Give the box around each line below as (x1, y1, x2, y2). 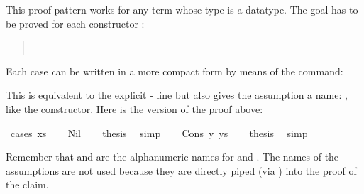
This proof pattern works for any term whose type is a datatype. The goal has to (6, 2, 358, 16)
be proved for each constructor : (6, 16, 145, 31)
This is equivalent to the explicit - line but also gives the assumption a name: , (6, 87, 348, 102)
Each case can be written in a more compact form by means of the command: (6, 63, 343, 78)
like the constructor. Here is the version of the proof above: (6, 101, 263, 116)
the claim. (6, 177, 49, 192)
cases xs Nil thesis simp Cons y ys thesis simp (10, 125, 308, 140)
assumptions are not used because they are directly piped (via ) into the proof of (6, 163, 357, 178)
